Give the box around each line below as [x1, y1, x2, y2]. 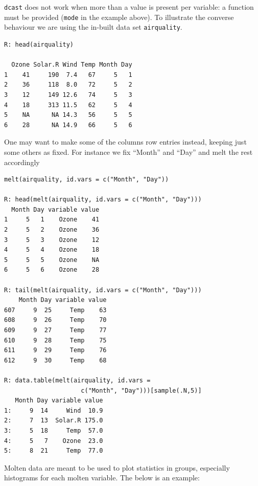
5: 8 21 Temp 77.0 [4, 447, 103, 455]
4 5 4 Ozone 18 [4, 246, 100, 254]
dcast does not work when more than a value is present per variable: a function [4, 2, 254, 12]
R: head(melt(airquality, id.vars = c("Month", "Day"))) [4, 196, 202, 204]
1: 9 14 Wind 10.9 [4, 407, 103, 414]
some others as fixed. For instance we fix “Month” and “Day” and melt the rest [4, 146, 253, 157]
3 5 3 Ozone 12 [4, 236, 100, 244]
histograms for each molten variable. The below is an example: [4, 472, 200, 483]
